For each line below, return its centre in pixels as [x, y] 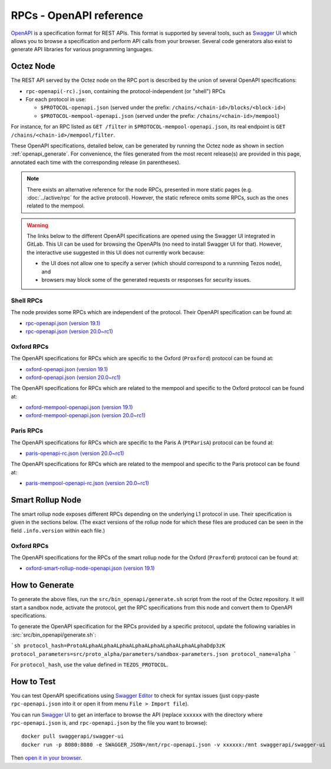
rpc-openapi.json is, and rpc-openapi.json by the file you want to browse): [109, 723]
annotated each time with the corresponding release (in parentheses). [96, 162]
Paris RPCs [27, 431]
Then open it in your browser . [47, 758]
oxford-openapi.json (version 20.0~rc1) [73, 377]
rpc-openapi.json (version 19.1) [63, 323]
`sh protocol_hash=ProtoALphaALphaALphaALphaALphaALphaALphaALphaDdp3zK [118, 646]
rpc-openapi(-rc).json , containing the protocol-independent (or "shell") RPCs [125, 91]
